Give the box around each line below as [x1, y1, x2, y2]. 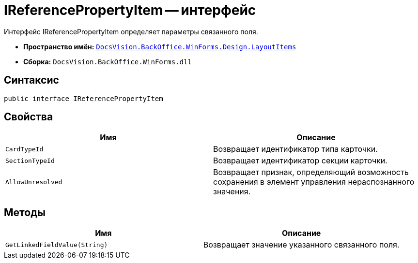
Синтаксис [4, 74, 59, 87]
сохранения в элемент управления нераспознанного [213, 177, 415, 187]
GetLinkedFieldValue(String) [5, 241, 108, 248]
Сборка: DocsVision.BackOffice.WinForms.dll [23, 57, 192, 66]
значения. [213, 187, 251, 197]
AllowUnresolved [5, 178, 62, 186]
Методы [4, 206, 46, 219]
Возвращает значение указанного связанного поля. [203, 240, 400, 250]
